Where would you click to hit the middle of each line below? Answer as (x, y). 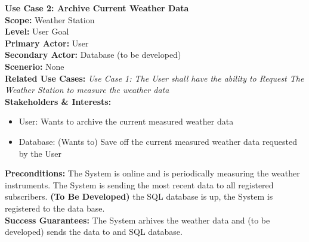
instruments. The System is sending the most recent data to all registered (139, 184)
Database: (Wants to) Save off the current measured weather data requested (158, 141)
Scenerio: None (35, 66)
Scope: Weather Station (50, 19)
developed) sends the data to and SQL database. (94, 232)
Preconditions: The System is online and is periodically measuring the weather (152, 173)
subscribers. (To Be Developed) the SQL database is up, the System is (139, 196)
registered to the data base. (55, 208)
